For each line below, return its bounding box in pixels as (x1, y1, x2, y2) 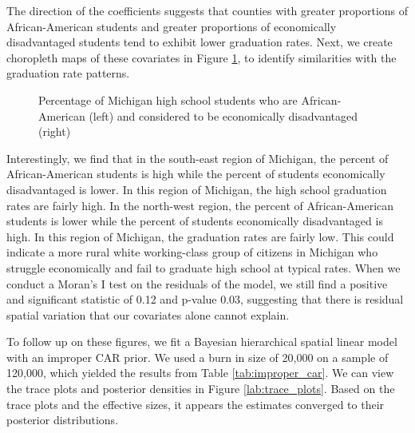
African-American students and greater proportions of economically (6, 18, 337, 34)
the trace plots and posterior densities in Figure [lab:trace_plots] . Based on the (6, 380, 395, 397)
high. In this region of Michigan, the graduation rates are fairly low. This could (6, 228, 394, 244)
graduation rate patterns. (6, 65, 130, 81)
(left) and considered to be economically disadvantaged (89, 107, 358, 124)
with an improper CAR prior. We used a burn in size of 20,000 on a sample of (6, 348, 389, 365)
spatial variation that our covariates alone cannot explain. (6, 306, 290, 323)
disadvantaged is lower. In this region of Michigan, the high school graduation (6, 181, 387, 197)
